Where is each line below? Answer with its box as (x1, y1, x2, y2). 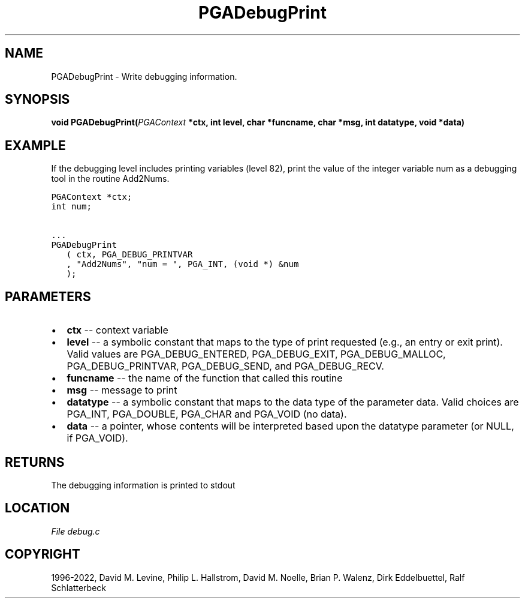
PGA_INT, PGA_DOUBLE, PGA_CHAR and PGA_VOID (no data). (67, 408, 347, 421)
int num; (51, 202, 92, 212)
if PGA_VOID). (67, 432, 128, 445)
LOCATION (5, 500, 70, 516)
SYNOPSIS (5, 92, 70, 107)
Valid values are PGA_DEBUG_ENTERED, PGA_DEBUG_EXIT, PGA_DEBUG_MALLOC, (67, 348, 446, 361)
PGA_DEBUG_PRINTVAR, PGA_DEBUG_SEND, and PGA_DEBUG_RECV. (67, 360, 384, 373)
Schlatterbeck (51, 582, 106, 593)
